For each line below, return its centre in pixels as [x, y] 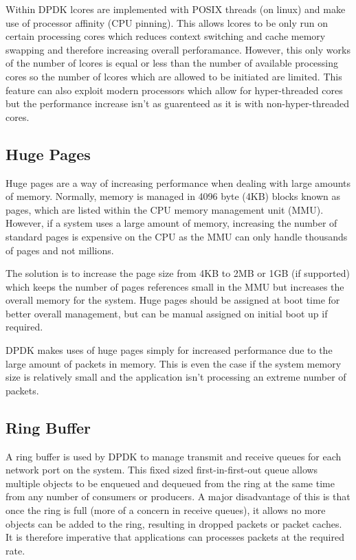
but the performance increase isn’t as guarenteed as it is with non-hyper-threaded [177, 103]
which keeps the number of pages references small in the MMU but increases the [175, 286]
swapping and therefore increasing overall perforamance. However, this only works [178, 49]
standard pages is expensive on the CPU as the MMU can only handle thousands [177, 236]
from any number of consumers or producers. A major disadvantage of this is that [178, 496]
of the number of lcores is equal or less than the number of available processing [172, 63]
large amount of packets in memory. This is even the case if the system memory [174, 363]
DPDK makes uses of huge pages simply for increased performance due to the [169, 350]
